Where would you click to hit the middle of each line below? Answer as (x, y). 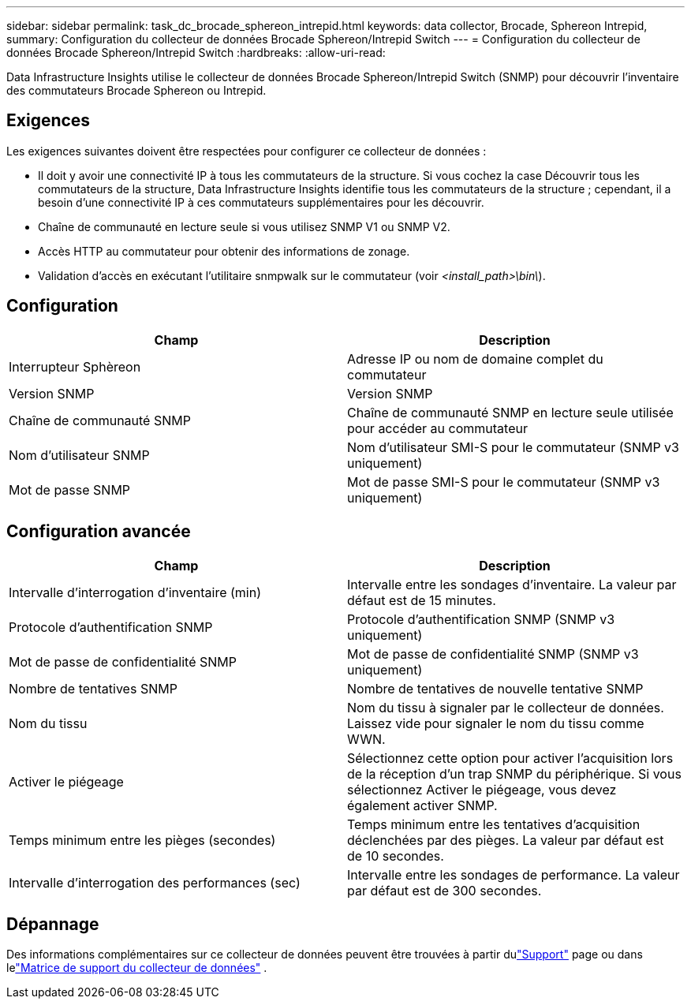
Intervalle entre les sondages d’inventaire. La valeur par (512, 584)
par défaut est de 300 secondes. (444, 890)
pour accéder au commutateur (437, 428)
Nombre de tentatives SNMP (93, 688)
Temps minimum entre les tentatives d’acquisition (494, 824)
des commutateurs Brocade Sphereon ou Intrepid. (136, 90)
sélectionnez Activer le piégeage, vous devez (482, 789)
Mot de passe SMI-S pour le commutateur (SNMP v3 (504, 482)
